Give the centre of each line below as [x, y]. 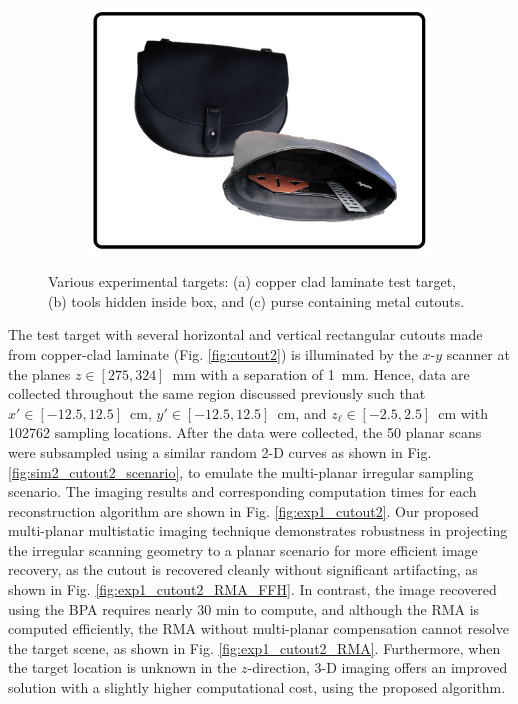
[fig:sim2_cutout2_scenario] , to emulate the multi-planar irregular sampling [241, 471]
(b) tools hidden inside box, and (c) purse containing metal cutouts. [256, 300]
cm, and [302, 412]
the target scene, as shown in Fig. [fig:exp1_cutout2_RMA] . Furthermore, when [254, 647]
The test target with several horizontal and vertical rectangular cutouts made [245, 334]
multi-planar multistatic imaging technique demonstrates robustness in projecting [258, 530]
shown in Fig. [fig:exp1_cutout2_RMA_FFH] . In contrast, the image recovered [252, 589]
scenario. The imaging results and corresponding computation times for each [242, 491]
